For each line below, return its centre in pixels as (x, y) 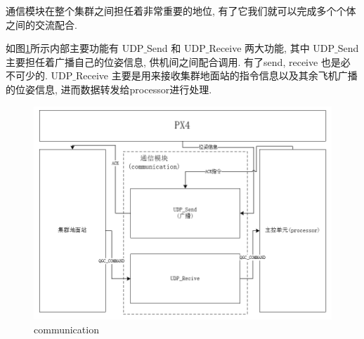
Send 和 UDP (176, 48)
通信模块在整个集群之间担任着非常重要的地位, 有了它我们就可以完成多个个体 (181, 11)
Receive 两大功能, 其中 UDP (272, 48)
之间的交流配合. (41, 24)
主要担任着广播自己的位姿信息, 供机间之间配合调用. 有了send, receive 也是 (173, 61)
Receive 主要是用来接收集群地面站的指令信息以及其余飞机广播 (216, 75)
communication (66, 329)
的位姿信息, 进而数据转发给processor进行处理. (109, 89)
